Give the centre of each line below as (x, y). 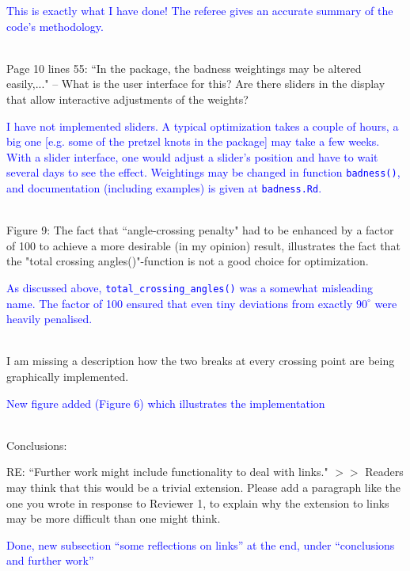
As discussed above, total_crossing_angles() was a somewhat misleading (190, 288)
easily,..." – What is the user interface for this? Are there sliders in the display (196, 84)
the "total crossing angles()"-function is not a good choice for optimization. (188, 261)
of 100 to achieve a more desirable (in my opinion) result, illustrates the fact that (203, 245)
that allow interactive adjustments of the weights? (127, 99)
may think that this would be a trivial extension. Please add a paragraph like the (203, 487)
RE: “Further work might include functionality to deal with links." (167, 472)
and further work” (50, 560)
